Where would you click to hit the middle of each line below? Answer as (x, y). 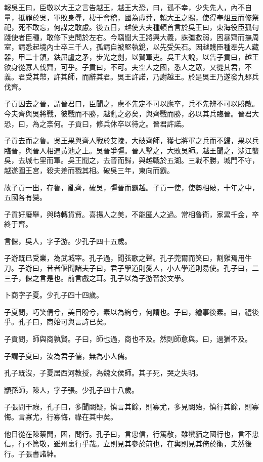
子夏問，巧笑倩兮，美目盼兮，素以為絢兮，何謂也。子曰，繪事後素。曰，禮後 (131, 311)
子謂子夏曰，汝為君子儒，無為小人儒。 (68, 355)
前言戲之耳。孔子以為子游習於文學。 (128, 278)
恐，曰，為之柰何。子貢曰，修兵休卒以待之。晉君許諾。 (96, 123)
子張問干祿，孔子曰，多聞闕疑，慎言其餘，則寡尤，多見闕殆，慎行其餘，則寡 (131, 407)
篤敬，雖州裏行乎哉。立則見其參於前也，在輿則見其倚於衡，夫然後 (142, 444)
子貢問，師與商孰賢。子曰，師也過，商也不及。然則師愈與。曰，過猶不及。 (128, 339)
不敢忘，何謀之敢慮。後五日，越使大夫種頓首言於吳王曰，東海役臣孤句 (142, 27)
